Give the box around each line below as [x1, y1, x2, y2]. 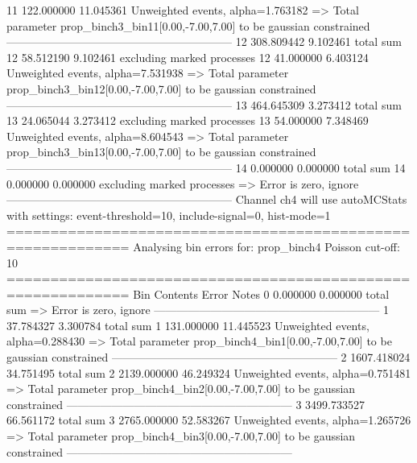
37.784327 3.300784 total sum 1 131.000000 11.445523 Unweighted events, [6, 316, 370, 333]
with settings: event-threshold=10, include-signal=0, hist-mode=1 [6, 206, 331, 223]
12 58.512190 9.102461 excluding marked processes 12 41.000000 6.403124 [6, 48, 369, 65]
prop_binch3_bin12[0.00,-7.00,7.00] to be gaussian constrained [6, 80, 316, 97]
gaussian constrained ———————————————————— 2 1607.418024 [6, 349, 411, 366]
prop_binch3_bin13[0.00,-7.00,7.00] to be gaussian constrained [6, 143, 316, 160]
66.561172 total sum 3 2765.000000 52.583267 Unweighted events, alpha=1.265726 [6, 411, 411, 428]
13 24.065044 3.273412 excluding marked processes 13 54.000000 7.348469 [6, 112, 369, 129]
